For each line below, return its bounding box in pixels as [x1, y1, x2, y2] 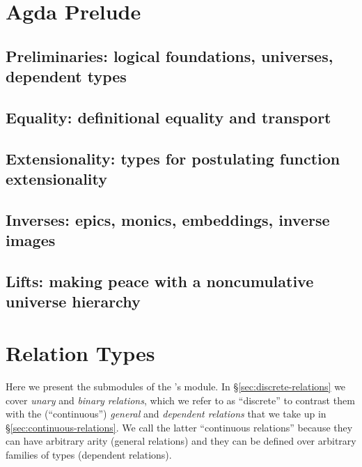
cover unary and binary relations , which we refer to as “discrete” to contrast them [6, 392, 355, 407]
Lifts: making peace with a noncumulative [6, 270, 314, 292]
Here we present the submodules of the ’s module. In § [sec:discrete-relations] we [6, 378, 346, 393]
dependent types [6, 66, 127, 87]
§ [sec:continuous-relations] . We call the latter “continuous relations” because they [6, 420, 353, 434]
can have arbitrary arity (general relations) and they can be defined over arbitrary [6, 434, 356, 448]
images [6, 229, 56, 251]
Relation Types [6, 339, 155, 367]
